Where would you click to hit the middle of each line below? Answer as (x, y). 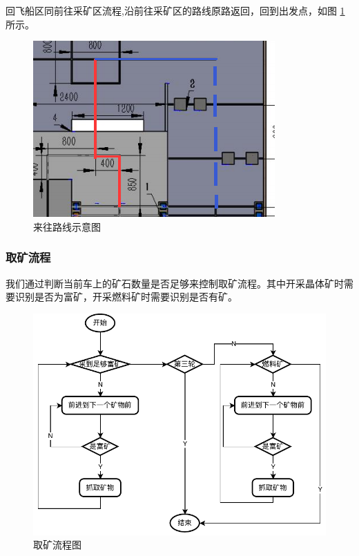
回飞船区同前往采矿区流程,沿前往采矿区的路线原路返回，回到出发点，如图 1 (175, 10)
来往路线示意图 (67, 226)
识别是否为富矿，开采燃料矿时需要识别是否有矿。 (126, 297)
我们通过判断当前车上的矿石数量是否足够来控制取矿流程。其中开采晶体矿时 (175, 283)
